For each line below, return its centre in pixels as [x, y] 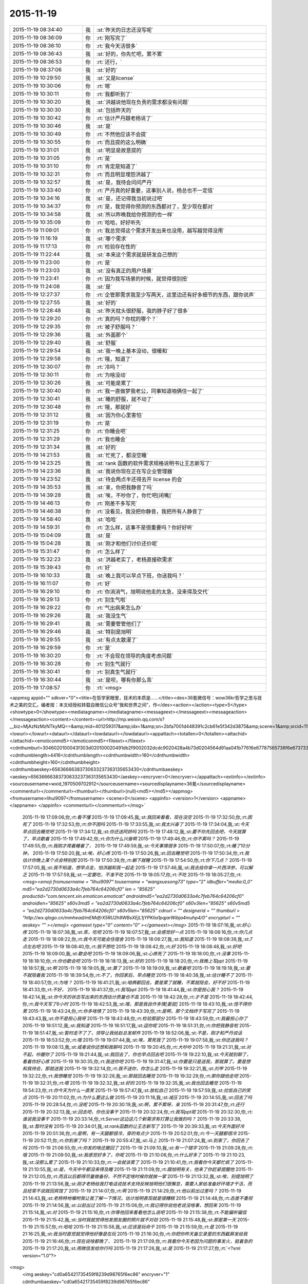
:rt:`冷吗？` [109, 367]
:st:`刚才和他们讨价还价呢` [127, 543]
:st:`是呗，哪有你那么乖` [125, 679]
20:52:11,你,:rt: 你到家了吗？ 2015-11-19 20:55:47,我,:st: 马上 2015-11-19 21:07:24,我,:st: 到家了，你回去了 [142, 1141]
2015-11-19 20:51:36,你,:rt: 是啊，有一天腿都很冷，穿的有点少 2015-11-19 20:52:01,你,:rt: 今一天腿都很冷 [130, 1133]
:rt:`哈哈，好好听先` [119, 222]
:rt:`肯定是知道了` [117, 166]
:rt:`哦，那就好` [114, 407]
